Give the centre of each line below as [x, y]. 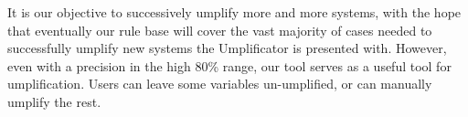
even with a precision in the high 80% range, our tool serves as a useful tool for [229, 65]
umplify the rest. [54, 101]
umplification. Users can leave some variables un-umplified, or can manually [220, 84]
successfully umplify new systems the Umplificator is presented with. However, [227, 48]
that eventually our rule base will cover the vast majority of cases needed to [220, 30]
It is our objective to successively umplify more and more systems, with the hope [234, 12]
